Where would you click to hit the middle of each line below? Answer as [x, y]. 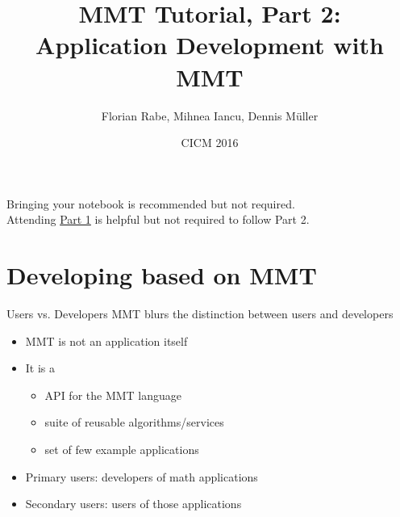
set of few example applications [122, 449]
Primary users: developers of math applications [142, 476]
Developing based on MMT [162, 275]
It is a [40, 368]
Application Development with [210, 45]
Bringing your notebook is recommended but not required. [151, 203]
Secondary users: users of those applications [133, 504]
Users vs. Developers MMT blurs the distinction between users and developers [200, 313]
